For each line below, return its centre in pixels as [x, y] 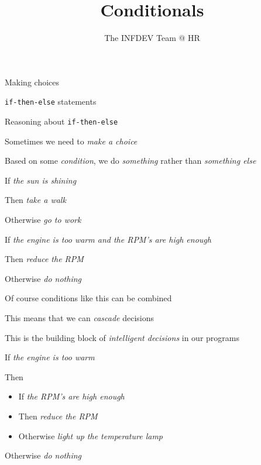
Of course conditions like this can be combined [88, 298]
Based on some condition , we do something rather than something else [130, 161]
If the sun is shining [41, 180]
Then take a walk [35, 200]
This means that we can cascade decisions [79, 317]
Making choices [32, 82]
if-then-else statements [51, 101]
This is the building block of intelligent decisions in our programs [122, 337]
